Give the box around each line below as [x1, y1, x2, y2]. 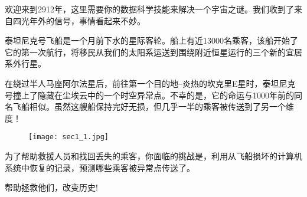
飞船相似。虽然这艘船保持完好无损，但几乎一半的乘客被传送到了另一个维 [12, 100, 294, 113]
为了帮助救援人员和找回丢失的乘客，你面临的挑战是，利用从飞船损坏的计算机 [5, 150, 302, 162]
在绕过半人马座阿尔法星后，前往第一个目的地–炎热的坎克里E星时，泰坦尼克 [5, 77, 296, 89]
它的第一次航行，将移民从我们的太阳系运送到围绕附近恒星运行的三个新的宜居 [5, 45, 302, 58]
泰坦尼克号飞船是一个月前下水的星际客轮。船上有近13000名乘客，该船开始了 [5, 34, 298, 47]
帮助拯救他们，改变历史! [5, 181, 98, 193]
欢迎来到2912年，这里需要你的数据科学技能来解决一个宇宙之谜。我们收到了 [5, 3, 294, 15]
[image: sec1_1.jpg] [28, 133, 109, 142]
